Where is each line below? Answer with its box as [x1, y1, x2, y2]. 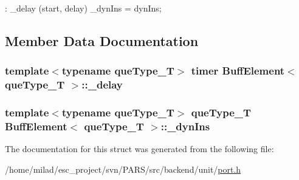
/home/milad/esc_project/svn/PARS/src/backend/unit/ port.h [5, 162, 241, 175]
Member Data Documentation [5, 31, 199, 50]
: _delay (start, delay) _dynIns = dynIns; [5, 2, 162, 14]
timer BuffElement [191, 63, 285, 78]
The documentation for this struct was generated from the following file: [5, 142, 274, 155]
